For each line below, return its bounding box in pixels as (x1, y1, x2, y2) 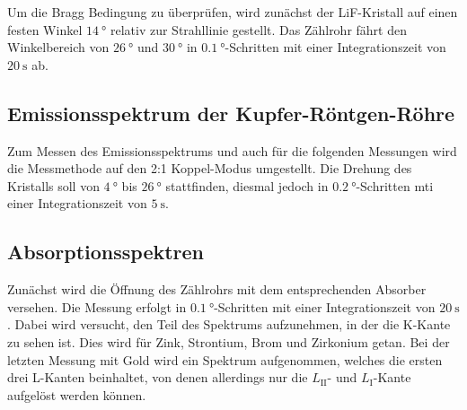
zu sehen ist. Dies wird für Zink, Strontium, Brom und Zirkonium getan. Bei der (7, 332, 450, 351)
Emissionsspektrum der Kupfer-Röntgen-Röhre (7, 99, 455, 126)
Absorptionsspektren (7, 238, 205, 266)
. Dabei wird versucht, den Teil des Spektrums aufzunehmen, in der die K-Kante (7, 315, 451, 334)
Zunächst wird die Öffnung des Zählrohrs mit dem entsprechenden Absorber (7, 280, 427, 299)
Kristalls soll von (7, 176, 100, 195)
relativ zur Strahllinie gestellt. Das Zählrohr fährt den (110, 20, 407, 39)
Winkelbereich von (7, 38, 110, 57)
